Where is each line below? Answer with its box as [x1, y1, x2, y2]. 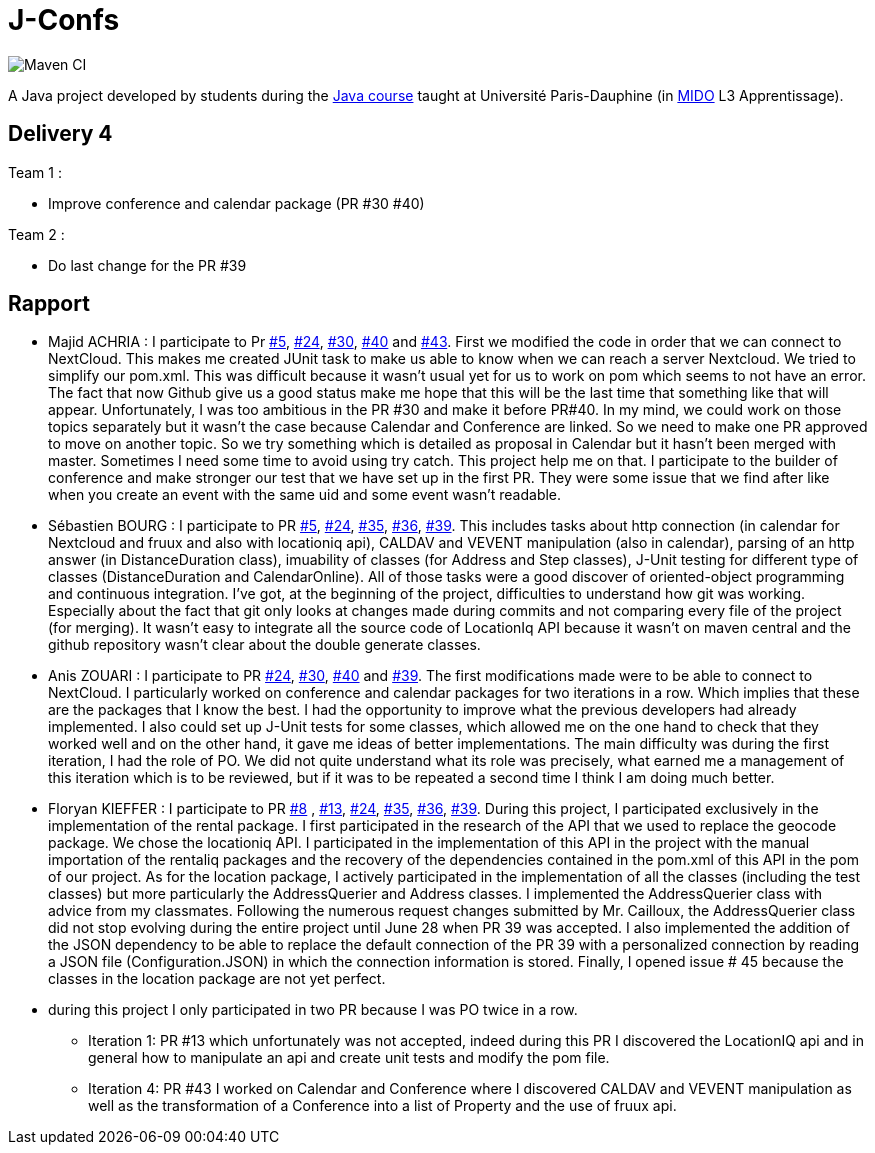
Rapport [8, 291, 90, 317]
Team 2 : [8, 225, 65, 243]
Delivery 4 [8, 121, 113, 147]
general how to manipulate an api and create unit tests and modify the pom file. [88, 1049, 610, 1067]
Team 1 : [8, 163, 62, 181]
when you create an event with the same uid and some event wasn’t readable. [48, 486, 562, 504]
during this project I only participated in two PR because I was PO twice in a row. [48, 1001, 578, 1019]
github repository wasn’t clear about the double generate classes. [48, 636, 481, 654]
